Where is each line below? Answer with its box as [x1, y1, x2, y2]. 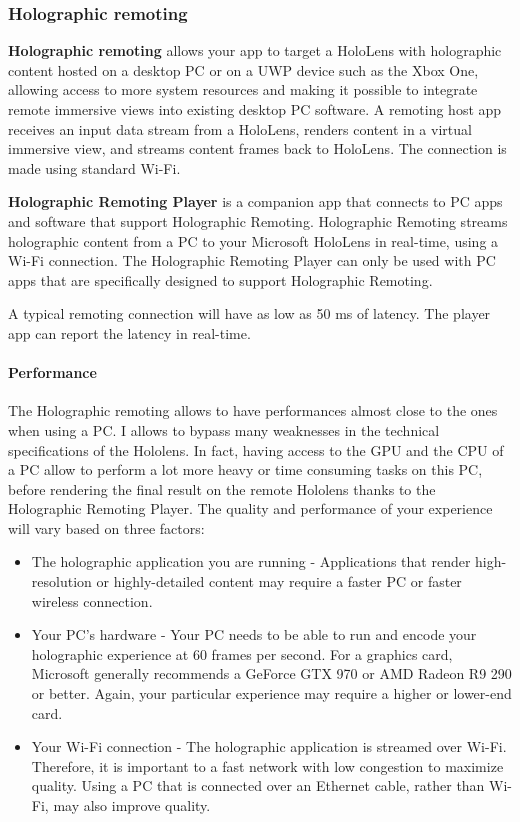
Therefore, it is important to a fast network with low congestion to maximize [31, 755, 504, 776]
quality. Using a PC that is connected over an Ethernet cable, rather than [31, 775, 485, 796]
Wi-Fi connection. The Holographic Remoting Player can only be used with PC [8, 250, 496, 271]
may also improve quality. [53, 795, 211, 816]
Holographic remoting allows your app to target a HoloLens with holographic [8, 40, 502, 61]
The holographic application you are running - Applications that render [31, 551, 471, 572]
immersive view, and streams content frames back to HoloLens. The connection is [8, 138, 507, 159]
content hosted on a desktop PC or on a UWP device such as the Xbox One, [8, 59, 479, 80]
